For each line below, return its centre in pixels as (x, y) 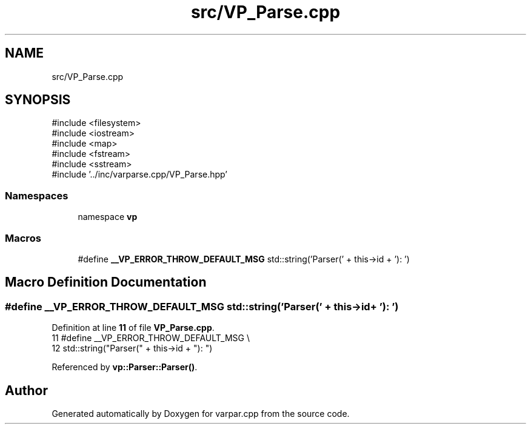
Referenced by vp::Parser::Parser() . (125, 367)
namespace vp (108, 217)
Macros (23, 238)
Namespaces (37, 195)
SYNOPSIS (38, 100)
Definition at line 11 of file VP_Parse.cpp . (133, 328)
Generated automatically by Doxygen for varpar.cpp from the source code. (201, 414)
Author (26, 390)
